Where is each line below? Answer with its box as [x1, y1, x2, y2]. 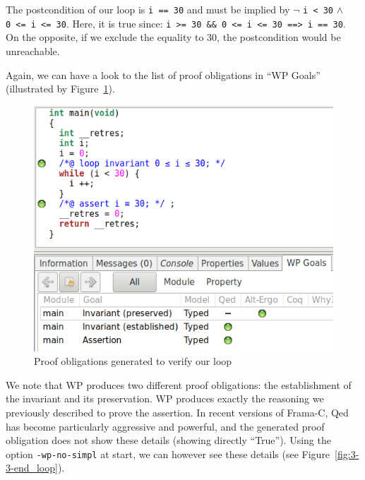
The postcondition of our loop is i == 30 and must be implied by [6, 2, 290, 16]
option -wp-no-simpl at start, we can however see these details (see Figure [6, 446, 330, 461]
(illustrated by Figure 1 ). [6, 81, 115, 96]
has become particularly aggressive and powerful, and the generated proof [6, 419, 325, 433]
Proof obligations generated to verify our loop [34, 354, 232, 368]
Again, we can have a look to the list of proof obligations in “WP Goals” [6, 67, 321, 82]
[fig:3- [335, 446, 359, 461]
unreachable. [6, 43, 60, 58]
